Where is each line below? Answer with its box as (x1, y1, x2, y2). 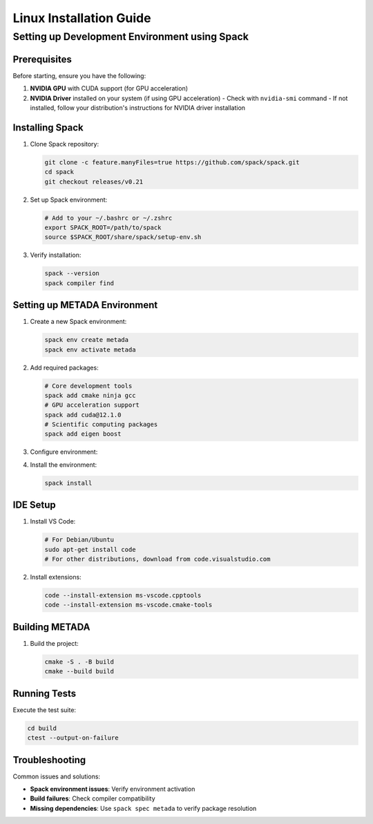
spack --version (44, 269, 100, 278)
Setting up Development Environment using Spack (12, 30, 249, 43)
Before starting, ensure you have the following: (12, 71, 146, 79)
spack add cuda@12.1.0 (44, 411, 122, 419)
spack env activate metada (44, 345, 136, 354)
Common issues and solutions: (12, 772, 100, 780)
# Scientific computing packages (44, 421, 158, 428)
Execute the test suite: (12, 705, 76, 714)
